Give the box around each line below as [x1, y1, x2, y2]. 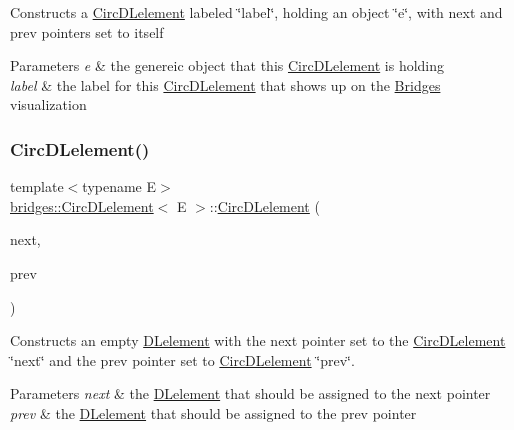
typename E [82, 176, 157, 197]
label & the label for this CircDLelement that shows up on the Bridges [10, 74, 441, 95]
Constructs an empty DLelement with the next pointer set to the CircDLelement [10, 330, 506, 351]
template [10, 176, 64, 197]
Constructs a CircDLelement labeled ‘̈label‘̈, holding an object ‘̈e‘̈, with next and [10, 2, 503, 22]
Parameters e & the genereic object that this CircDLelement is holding [10, 55, 445, 76]
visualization [10, 94, 87, 115]
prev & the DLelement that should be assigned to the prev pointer [10, 402, 417, 423]
